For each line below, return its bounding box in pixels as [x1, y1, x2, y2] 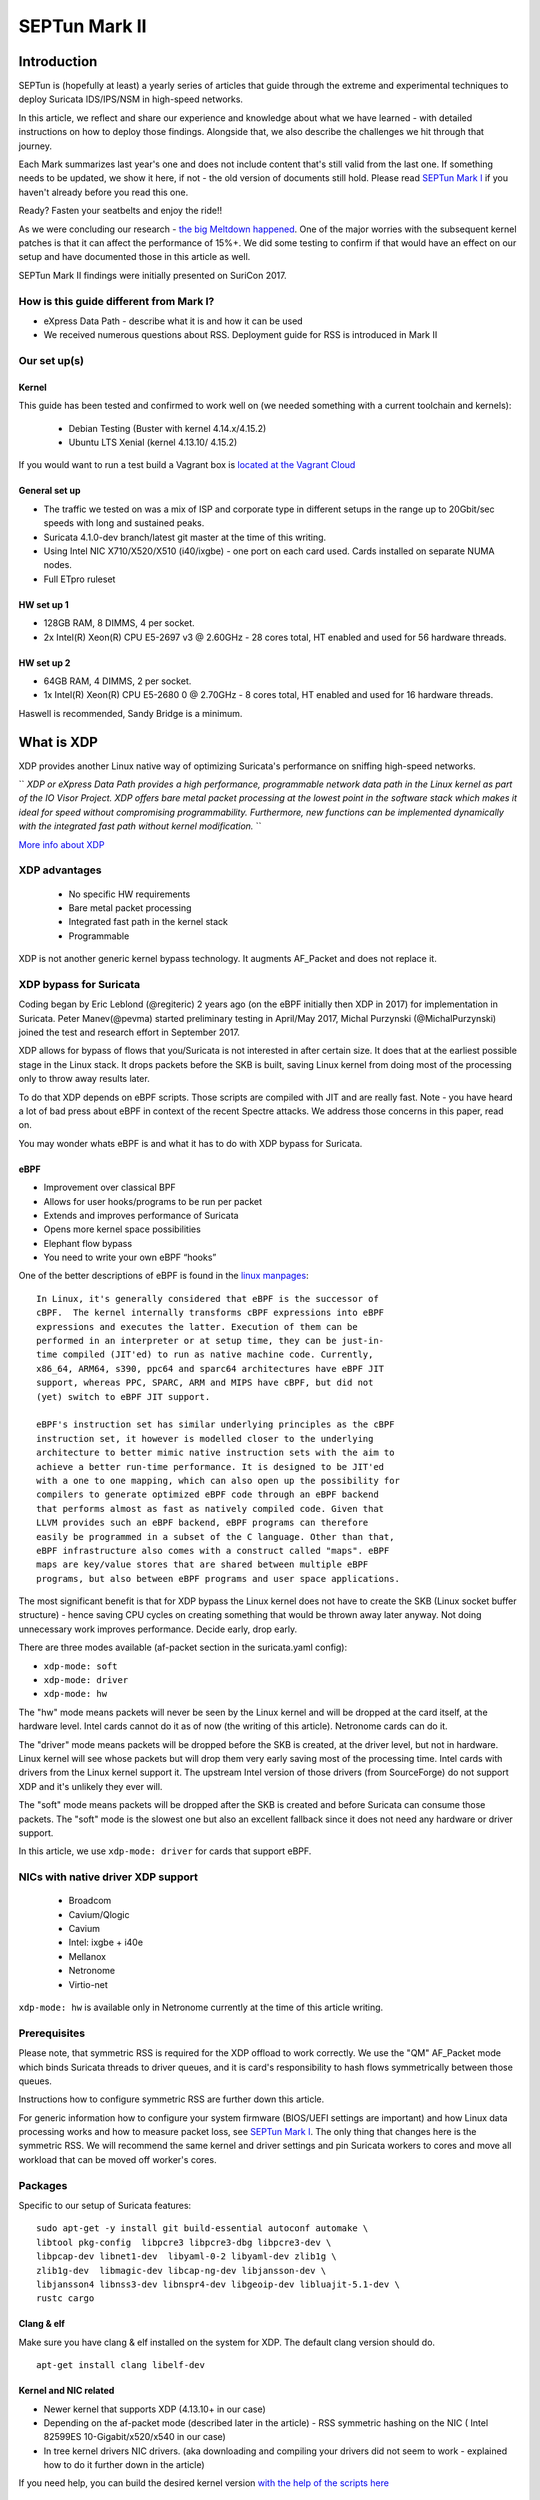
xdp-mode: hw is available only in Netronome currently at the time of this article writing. [18, 2001, 384, 2013]
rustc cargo [36, 2293, 95, 2304]
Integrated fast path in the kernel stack [68, 916, 229, 928]
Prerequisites [18, 2026, 85, 2040]
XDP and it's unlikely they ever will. [18, 1780, 163, 1792]
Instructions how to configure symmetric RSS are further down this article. [18, 2093, 325, 2105]
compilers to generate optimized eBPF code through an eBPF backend [36, 1489, 379, 1500]
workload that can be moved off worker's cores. [18, 2153, 217, 2165]
